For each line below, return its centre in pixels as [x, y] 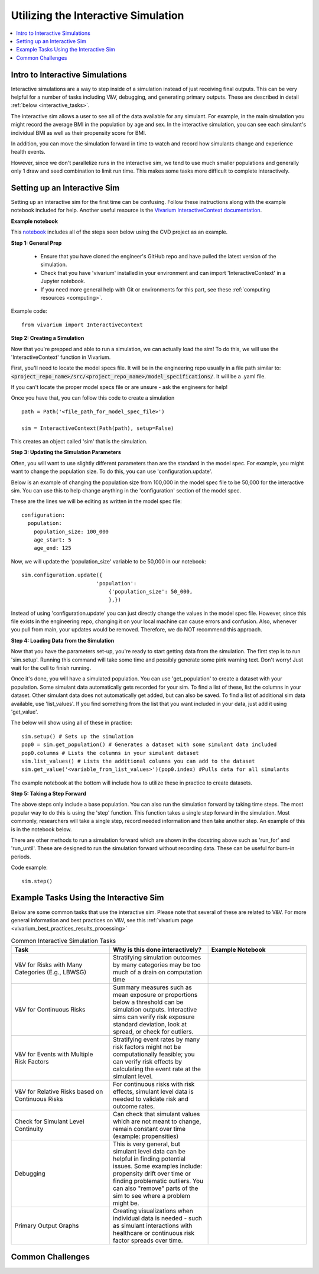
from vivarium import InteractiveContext [82, 325]
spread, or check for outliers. [153, 1032]
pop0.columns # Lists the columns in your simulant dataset [110, 753]
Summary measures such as [152, 987]
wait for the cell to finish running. [51, 668]
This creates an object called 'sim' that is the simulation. [79, 442]
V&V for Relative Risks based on [59, 1092]
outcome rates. [134, 1107]
